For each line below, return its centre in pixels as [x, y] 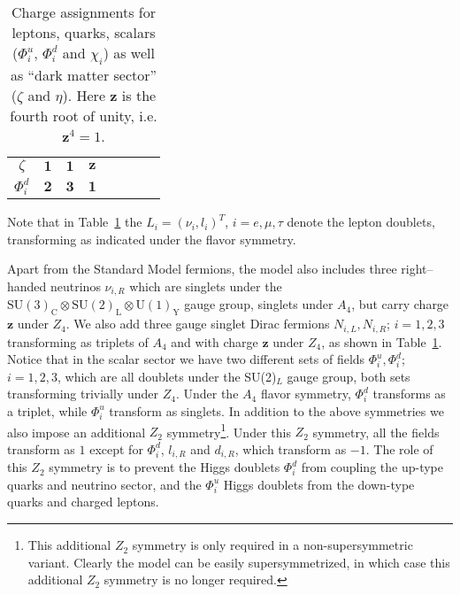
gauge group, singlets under [259, 304]
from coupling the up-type [372, 467]
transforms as [409, 394]
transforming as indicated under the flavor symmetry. [152, 239]
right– [417, 269]
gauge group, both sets [349, 376]
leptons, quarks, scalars [84, 32]
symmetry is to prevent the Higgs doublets [165, 467]
